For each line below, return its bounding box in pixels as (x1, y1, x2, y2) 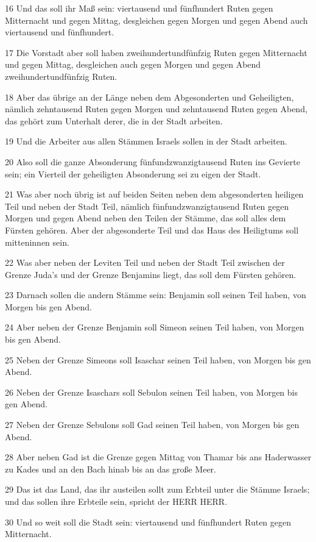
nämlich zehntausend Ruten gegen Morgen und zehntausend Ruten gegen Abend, (5, 102, 307, 115)
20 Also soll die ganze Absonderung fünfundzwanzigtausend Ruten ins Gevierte (5, 155, 300, 168)
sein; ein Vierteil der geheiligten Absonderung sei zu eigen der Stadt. (5, 167, 261, 180)
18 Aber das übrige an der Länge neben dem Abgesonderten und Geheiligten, (5, 90, 294, 103)
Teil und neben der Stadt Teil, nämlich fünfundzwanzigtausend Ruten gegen (5, 199, 289, 212)
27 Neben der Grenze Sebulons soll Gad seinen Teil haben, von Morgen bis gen (5, 418, 300, 431)
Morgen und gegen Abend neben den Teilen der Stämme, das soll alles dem (5, 212, 286, 224)
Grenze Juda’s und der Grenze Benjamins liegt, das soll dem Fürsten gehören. (5, 268, 297, 280)
